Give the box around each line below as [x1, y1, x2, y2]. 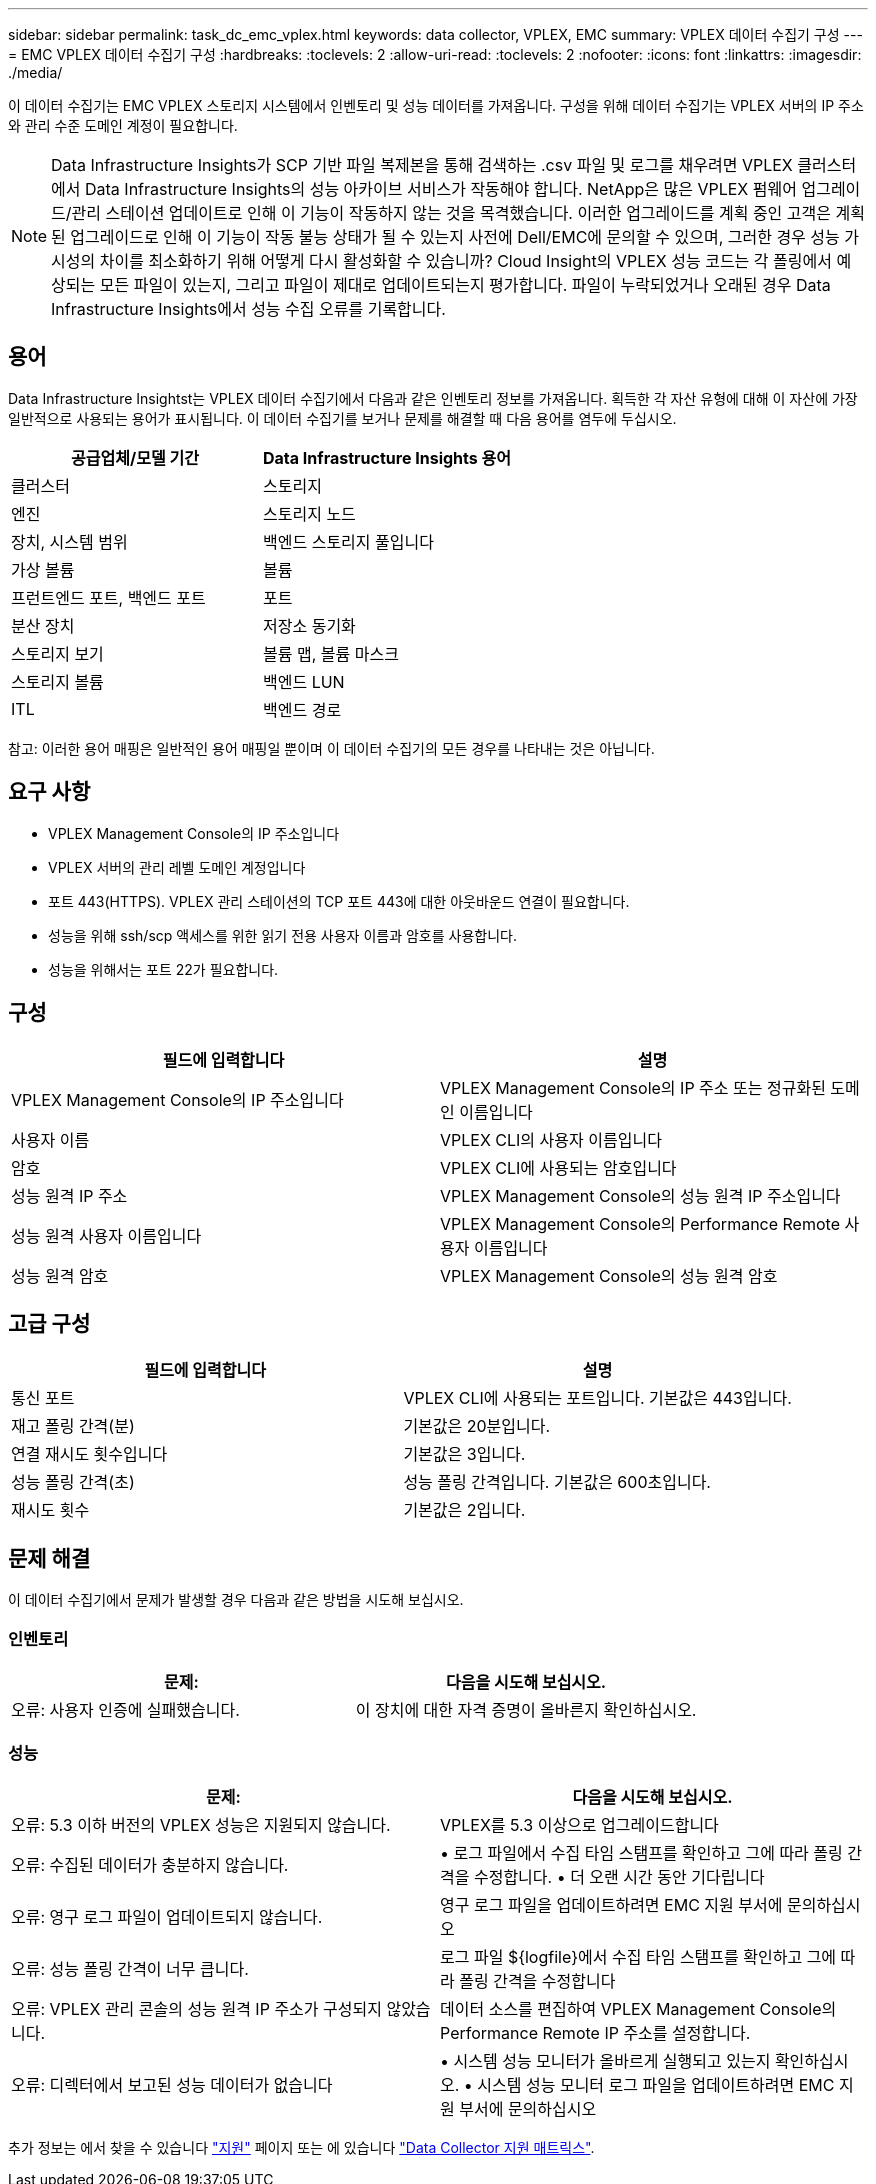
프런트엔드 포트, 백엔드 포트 [11, 587, 206, 608]
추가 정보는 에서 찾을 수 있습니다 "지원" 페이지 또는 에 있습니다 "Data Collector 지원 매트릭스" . [8, 2138, 595, 2156]
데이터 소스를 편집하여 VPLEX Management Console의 [440, 1998, 837, 2019]
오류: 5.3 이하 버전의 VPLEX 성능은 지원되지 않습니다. [11, 1814, 391, 1835]
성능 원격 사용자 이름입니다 [11, 1225, 202, 1246]
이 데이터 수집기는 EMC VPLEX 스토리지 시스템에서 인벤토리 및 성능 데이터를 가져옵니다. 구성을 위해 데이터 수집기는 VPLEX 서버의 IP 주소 [8, 97, 864, 114]
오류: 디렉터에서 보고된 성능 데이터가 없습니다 [11, 2074, 333, 2095]
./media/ [8, 64, 63, 81]
